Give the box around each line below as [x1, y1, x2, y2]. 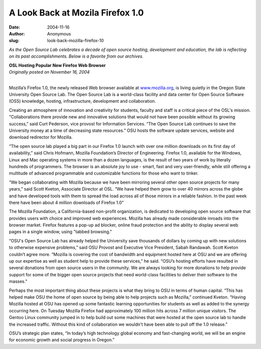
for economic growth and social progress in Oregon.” [9, 337, 115, 343]
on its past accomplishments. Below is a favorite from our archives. [9, 53, 144, 59]
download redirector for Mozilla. [9, 134, 73, 140]
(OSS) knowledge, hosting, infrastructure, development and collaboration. [9, 98, 156, 104]
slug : [9, 38, 19, 44]
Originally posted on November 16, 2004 [9, 69, 90, 75]
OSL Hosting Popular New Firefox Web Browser [9, 62, 106, 68]
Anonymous [47, 31, 71, 36]
